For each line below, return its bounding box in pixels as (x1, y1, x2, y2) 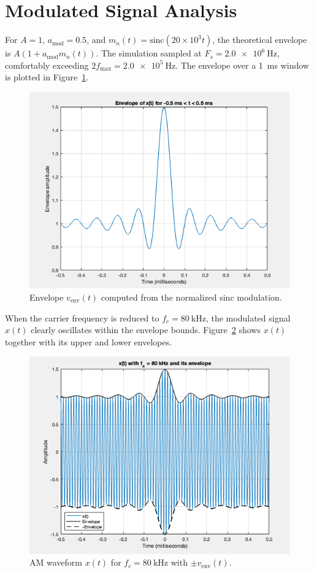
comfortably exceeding (5, 58, 89, 71)
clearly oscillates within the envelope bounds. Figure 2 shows (31, 323, 261, 336)
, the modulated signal (205, 311, 291, 324)
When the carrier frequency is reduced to (5, 311, 159, 324)
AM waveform (29, 556, 82, 569)
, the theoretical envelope (212, 33, 307, 46)
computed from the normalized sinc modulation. (101, 291, 282, 304)
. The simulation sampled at (96, 47, 202, 60)
